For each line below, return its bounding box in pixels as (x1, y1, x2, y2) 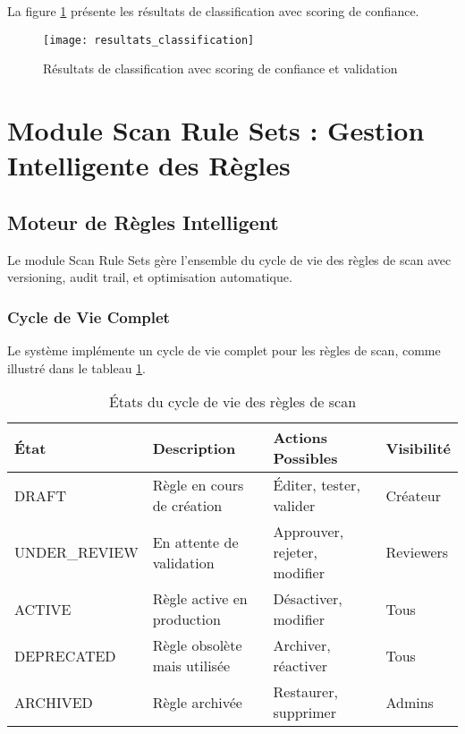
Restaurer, (273, 681, 338, 703)
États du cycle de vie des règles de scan (108, 391, 357, 413)
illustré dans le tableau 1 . (7, 358, 146, 377)
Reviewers (385, 542, 449, 563)
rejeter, (273, 542, 317, 563)
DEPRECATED (14, 644, 116, 666)
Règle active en (152, 588, 248, 610)
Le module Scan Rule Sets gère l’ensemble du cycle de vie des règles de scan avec (7, 250, 452, 269)
